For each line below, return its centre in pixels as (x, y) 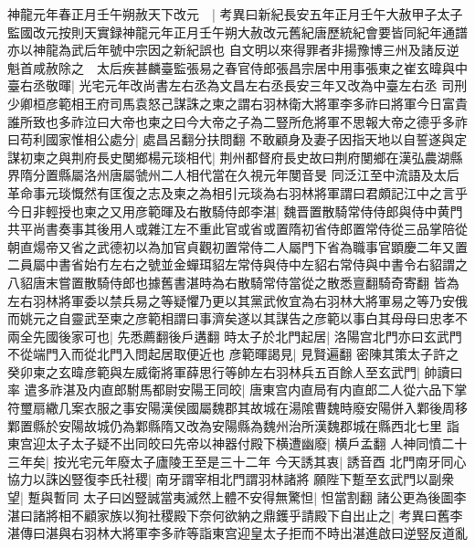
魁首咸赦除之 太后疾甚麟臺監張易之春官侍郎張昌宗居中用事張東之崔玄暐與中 (237, 67)
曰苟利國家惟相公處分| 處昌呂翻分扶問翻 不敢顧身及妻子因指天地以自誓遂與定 (237, 139)
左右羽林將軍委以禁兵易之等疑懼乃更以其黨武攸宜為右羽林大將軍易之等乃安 (231, 300)
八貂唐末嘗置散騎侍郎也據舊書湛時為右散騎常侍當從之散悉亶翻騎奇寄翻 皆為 (233, 282)
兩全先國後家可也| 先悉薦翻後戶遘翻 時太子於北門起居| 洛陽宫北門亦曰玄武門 (235, 336)
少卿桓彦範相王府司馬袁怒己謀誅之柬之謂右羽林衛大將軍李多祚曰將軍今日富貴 (237, 103)
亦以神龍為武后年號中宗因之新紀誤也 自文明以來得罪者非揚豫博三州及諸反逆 (233, 50)
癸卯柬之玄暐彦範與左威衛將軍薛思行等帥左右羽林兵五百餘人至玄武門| (214, 371)
